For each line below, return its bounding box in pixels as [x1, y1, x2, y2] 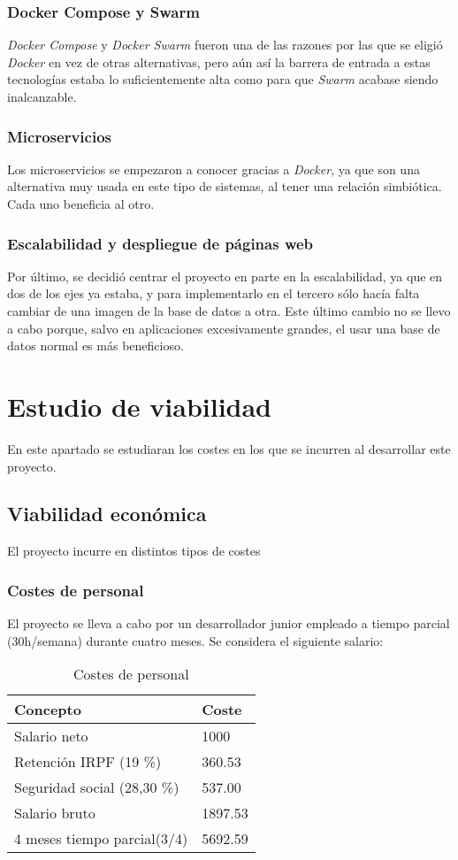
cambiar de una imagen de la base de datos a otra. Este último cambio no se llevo [7, 302, 451, 319]
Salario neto [14, 726, 88, 747]
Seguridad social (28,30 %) [14, 777, 179, 798]
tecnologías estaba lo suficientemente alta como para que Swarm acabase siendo [7, 70, 439, 88]
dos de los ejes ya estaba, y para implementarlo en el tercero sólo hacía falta [7, 284, 420, 303]
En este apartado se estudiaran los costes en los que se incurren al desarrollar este [7, 439, 451, 457]
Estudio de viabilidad [7, 388, 272, 424]
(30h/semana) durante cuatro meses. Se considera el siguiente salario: [7, 631, 384, 649]
